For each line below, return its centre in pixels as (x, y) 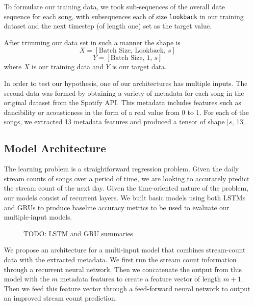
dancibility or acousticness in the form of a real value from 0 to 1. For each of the (127, 112)
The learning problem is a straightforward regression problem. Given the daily (122, 169)
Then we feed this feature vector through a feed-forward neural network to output (127, 288)
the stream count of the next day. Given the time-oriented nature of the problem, (126, 188)
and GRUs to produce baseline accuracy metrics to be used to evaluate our (117, 207)
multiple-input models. (38, 217)
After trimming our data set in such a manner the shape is (92, 42)
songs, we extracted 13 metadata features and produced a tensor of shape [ (116, 122)
